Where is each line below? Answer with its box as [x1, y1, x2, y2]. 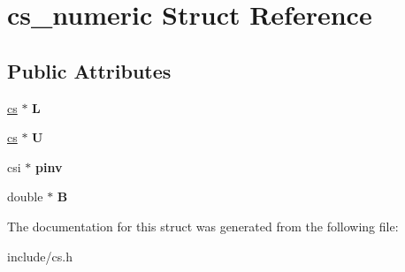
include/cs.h [7, 246, 73, 265]
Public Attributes [7, 57, 172, 84]
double [7, 187, 43, 206]
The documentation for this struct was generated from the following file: [7, 216, 399, 235]
